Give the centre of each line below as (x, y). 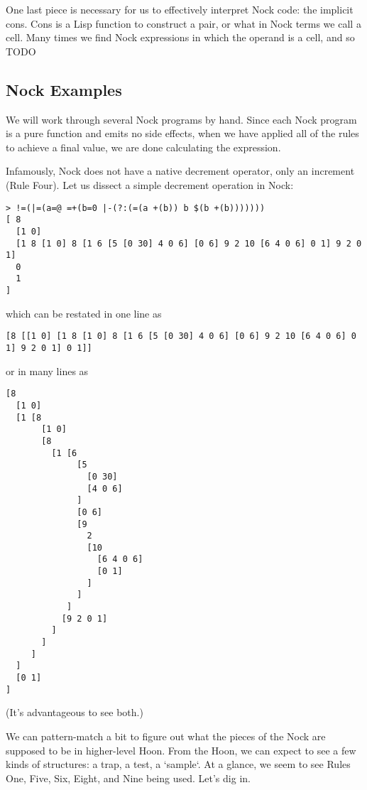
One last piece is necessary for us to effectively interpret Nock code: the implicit (180, 9)
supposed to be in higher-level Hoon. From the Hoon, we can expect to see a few (181, 750)
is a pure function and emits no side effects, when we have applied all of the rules (182, 133)
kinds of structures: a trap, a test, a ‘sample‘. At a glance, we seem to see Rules (178, 764)
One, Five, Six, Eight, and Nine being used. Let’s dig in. (128, 778)
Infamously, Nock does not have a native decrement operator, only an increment (180, 171)
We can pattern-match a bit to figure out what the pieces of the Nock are (166, 736)
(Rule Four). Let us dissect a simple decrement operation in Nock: (150, 184)
